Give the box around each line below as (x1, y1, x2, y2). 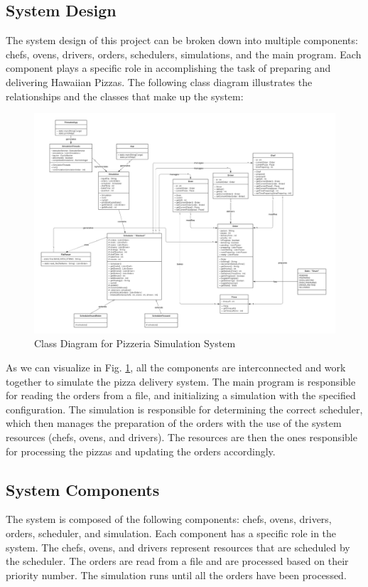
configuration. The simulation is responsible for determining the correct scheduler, (6, 401, 363, 416)
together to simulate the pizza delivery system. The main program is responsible (6, 374, 356, 388)
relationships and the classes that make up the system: (6, 88, 244, 103)
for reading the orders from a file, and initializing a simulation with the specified (6, 388, 356, 403)
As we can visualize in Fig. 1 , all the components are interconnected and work (6, 360, 346, 375)
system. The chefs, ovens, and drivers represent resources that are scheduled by (6, 539, 350, 554)
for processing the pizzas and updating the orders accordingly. (6, 443, 276, 458)
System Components (6, 478, 160, 500)
